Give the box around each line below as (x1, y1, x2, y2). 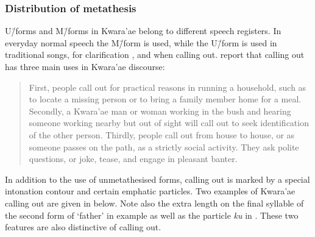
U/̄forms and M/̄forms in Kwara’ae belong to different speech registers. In (5, 24, 281, 37)
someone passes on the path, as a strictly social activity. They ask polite (29, 140, 299, 153)
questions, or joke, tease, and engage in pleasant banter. (29, 152, 238, 165)
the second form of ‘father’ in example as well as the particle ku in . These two (5, 208, 299, 221)
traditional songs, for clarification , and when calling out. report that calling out (5, 48, 305, 61)
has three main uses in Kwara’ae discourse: (5, 60, 165, 73)
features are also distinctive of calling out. (5, 221, 161, 233)
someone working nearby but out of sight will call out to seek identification (29, 116, 309, 129)
